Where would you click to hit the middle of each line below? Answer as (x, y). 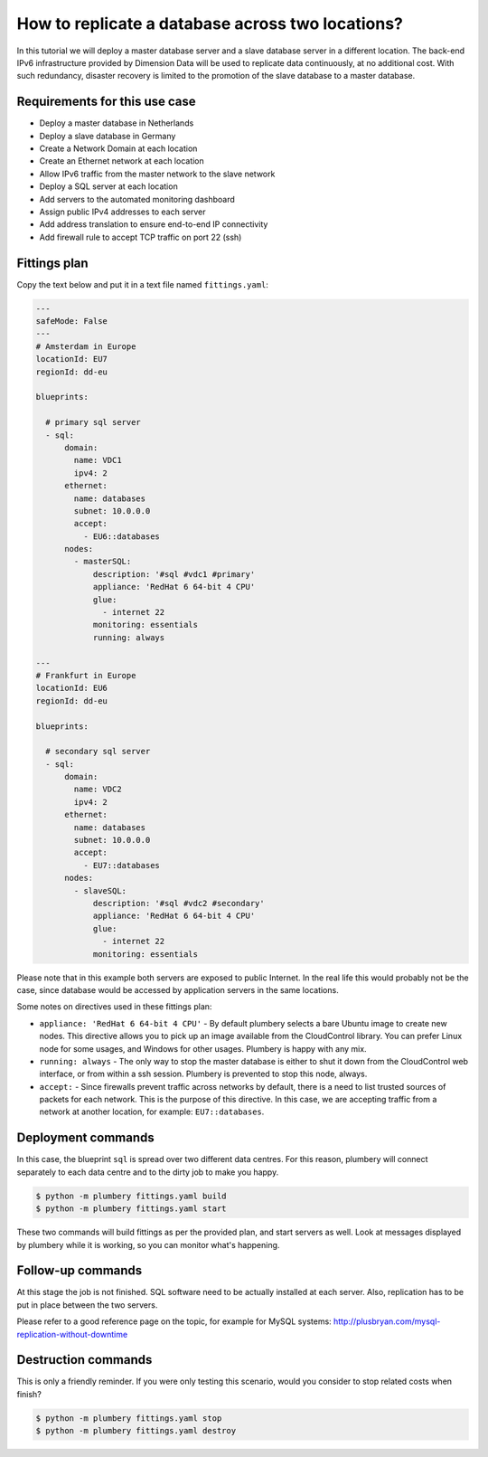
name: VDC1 (98, 460)
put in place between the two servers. (87, 1305)
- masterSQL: (103, 562)
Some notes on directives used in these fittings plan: (114, 1007)
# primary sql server (94, 422)
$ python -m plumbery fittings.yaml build (131, 1196)
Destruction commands (84, 1360)
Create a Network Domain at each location (118, 148)
